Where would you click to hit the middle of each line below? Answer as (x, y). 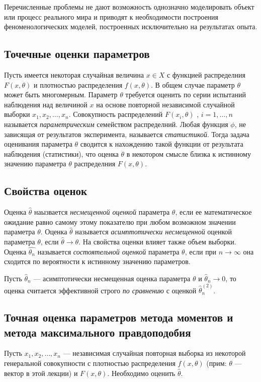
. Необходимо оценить (141, 373)
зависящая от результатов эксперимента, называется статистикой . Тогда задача (127, 134)
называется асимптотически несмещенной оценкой (154, 232)
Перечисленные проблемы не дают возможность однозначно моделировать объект (129, 7)
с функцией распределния (206, 74)
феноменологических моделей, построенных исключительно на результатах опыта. (131, 26)
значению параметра (35, 164)
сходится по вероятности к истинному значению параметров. (97, 261)
